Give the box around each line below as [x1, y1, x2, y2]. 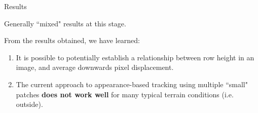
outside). [16, 99, 43, 109]
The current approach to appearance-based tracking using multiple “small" [16, 79, 248, 89]
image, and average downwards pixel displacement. [16, 62, 174, 72]
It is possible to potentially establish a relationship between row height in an [16, 52, 254, 62]
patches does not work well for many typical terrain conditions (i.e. [16, 89, 234, 99]
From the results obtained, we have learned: [4, 35, 140, 46]
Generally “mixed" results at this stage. [4, 18, 126, 28]
